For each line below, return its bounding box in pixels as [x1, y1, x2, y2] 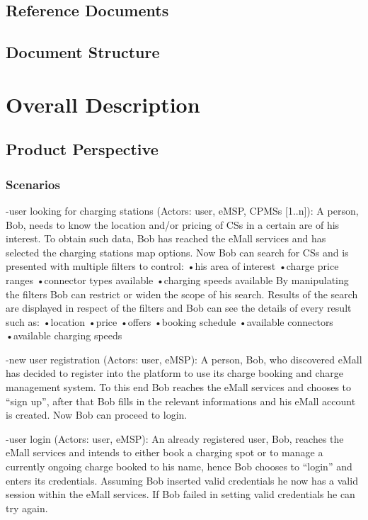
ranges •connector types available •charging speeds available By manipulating [6, 272, 349, 287]
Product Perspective [6, 138, 159, 160]
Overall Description [6, 89, 200, 118]
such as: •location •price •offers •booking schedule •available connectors [6, 314, 333, 329]
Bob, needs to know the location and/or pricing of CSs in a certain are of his [6, 217, 340, 232]
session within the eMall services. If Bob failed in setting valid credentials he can [6, 487, 355, 502]
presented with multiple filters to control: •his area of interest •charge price [6, 259, 339, 273]
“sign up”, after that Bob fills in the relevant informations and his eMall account [6, 393, 356, 408]
